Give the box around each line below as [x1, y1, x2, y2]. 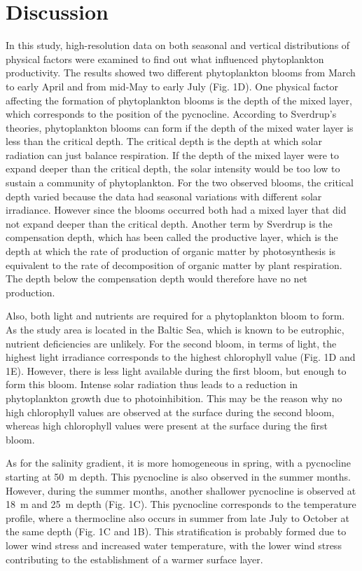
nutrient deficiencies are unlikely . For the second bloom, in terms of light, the [6, 336, 337, 350]
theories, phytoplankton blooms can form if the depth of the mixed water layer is [6, 120, 354, 135]
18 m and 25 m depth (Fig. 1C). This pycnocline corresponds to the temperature [6, 497, 356, 511]
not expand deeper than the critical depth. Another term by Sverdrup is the [6, 216, 333, 231]
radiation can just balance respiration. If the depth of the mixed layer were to [6, 147, 339, 162]
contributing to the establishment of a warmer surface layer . [6, 551, 263, 566]
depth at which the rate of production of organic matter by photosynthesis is [6, 244, 336, 259]
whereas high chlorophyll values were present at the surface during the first [6, 418, 328, 433]
